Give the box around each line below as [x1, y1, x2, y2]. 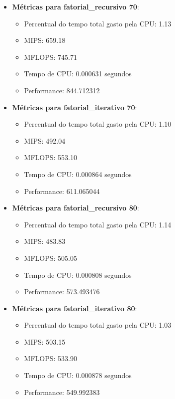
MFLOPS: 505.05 [24, 252, 77, 263]
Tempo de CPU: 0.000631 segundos [24, 68, 132, 79]
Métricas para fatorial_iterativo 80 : [12, 303, 137, 313]
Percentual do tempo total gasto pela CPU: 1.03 [24, 320, 172, 330]
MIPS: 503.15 [24, 336, 66, 347]
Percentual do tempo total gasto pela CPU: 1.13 [24, 18, 172, 28]
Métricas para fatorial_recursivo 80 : [12, 202, 139, 213]
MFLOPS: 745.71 [24, 51, 77, 62]
